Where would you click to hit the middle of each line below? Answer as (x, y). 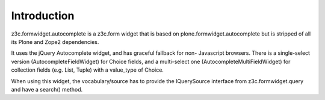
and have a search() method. (47, 89)
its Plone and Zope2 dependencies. (55, 42)
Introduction (43, 16)
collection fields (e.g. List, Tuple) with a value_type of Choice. (87, 70)
